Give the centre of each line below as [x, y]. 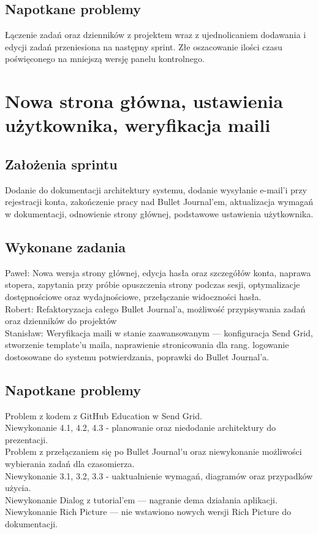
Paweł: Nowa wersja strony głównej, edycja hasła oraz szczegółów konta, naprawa [158, 272]
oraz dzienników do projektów [61, 321]
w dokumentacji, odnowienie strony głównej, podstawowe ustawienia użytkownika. [159, 213]
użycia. [18, 488]
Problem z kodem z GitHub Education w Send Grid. [104, 415]
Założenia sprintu [61, 164]
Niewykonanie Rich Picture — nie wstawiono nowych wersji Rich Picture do [148, 512]
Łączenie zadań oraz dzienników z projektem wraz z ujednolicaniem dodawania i [156, 35]
